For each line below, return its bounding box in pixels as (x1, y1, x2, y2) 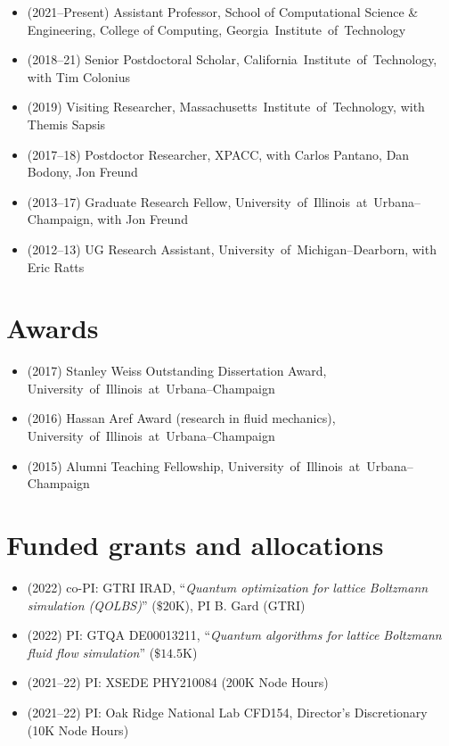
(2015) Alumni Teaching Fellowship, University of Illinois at (27, 456, 361, 475)
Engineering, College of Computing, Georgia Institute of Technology (27, 20, 406, 38)
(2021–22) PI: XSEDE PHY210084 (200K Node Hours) (27, 673, 329, 692)
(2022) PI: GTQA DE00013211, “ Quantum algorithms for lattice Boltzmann (27, 626, 442, 644)
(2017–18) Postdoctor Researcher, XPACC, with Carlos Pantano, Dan (27, 145, 410, 163)
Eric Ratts (27, 257, 85, 276)
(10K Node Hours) (27, 720, 129, 739)
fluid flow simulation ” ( (27, 642, 155, 661)
